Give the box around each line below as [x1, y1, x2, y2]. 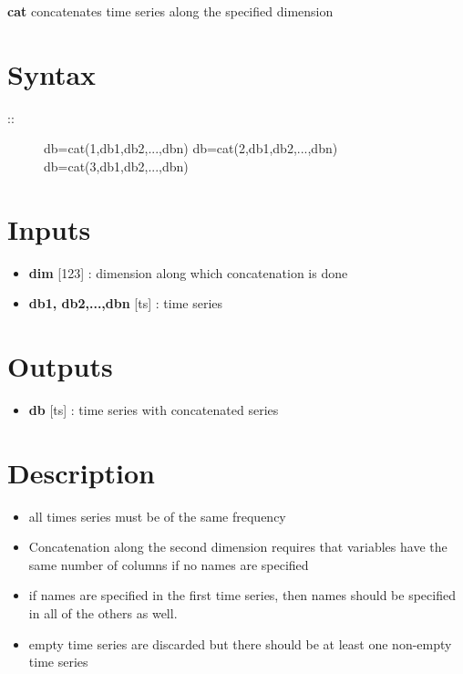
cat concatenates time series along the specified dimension [7, 2, 334, 20]
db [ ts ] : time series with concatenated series [28, 399, 279, 419]
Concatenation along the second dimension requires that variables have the [28, 537, 448, 556]
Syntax [7, 55, 97, 92]
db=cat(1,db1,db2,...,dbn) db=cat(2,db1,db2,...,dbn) [44, 139, 338, 158]
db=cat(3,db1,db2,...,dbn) [44, 156, 189, 175]
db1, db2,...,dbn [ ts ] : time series [28, 294, 223, 313]
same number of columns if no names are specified [28, 555, 309, 574]
